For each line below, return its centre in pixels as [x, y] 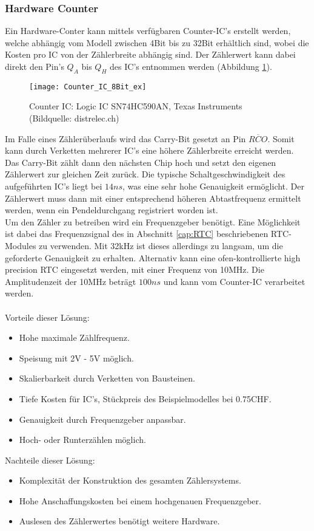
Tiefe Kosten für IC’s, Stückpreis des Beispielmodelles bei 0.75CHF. [145, 398]
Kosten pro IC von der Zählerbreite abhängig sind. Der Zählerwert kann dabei [150, 54]
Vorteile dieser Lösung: [47, 317]
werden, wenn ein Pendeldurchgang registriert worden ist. [112, 210]
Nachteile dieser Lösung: [50, 460]
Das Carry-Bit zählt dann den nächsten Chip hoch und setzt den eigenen [141, 162]
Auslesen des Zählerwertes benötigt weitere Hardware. [119, 521]
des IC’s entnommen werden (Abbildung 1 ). [191, 66]
